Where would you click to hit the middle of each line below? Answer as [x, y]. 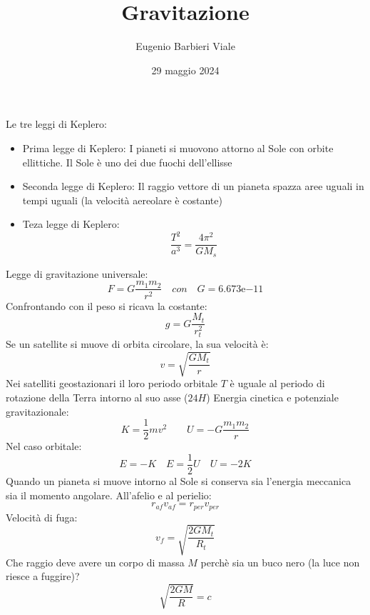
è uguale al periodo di [277, 383]
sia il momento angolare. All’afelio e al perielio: [109, 495]
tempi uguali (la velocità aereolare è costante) [122, 200]
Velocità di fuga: [42, 517]
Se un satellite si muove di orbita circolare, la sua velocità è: [137, 344]
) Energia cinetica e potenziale [272, 397]
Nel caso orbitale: [44, 446]
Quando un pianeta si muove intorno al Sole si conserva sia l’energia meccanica [179, 480]
